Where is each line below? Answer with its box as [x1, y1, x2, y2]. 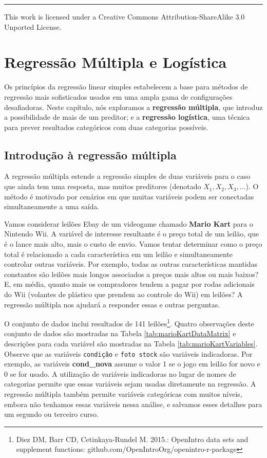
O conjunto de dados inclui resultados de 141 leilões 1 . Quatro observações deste [4, 317, 254, 328]
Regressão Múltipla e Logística [4, 51, 227, 72]
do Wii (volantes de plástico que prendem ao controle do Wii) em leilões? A [4, 289, 243, 300]
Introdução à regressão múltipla [4, 146, 177, 162]
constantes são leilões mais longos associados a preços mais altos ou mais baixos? [4, 268, 259, 279]
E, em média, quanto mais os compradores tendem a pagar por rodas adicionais [4, 279, 255, 289]
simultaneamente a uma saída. [4, 201, 100, 212]
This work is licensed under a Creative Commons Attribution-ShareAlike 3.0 [4, 11, 245, 22]
